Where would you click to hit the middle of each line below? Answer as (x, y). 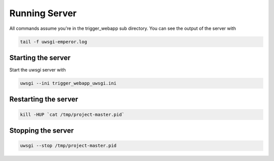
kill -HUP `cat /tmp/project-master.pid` (72, 114)
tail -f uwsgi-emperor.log (54, 42)
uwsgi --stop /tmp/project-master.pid (68, 146)
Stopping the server (42, 131)
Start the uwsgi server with (38, 70)
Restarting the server (44, 99)
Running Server (43, 13)
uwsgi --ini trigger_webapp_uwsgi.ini (68, 83)
